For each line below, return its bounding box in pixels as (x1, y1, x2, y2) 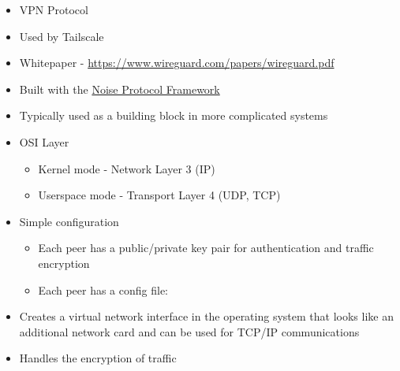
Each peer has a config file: (38, 281, 169, 298)
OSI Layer (19, 133, 69, 150)
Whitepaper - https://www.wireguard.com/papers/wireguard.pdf (19, 54, 335, 71)
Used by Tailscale (19, 28, 104, 44)
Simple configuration (19, 213, 119, 229)
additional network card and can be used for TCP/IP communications (19, 323, 360, 339)
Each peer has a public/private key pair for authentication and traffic (38, 239, 374, 256)
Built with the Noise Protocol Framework (19, 80, 220, 97)
